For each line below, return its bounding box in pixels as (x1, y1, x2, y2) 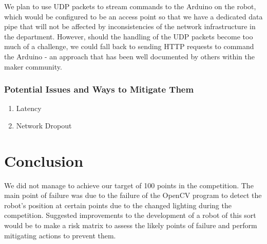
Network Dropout (16, 120, 72, 130)
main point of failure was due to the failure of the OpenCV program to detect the (4, 190, 262, 201)
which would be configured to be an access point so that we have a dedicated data (4, 11, 263, 21)
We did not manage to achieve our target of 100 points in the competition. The (4, 180, 254, 190)
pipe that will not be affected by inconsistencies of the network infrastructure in (4, 21, 256, 32)
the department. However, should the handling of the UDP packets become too (4, 31, 253, 41)
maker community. (4, 61, 62, 72)
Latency (16, 103, 42, 114)
